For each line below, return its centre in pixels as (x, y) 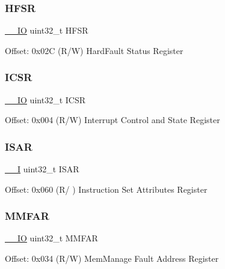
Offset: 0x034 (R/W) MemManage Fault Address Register (112, 258)
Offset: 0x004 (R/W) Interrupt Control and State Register (112, 120)
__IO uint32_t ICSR (45, 99)
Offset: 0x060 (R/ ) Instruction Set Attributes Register (106, 189)
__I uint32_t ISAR (42, 169)
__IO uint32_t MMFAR (51, 238)
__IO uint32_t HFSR (47, 30)
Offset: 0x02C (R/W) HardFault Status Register (94, 50)
